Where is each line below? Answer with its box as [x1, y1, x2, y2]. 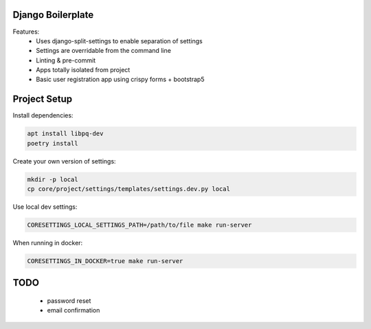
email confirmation [47, 306, 100, 315]
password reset [47, 297, 91, 305]
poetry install [27, 139, 78, 147]
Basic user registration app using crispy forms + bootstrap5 [36, 76, 205, 84]
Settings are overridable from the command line [36, 47, 172, 55]
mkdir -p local [27, 175, 78, 183]
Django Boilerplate [12, 9, 94, 21]
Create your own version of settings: [12, 157, 116, 165]
